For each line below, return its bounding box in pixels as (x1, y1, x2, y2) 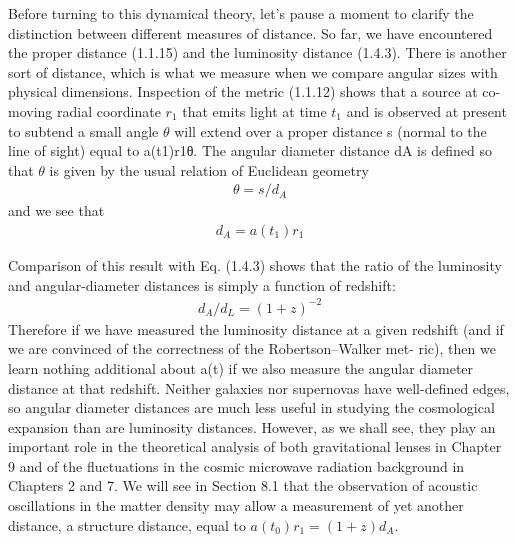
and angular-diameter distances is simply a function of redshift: (8, 274, 396, 295)
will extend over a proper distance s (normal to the (174, 120, 487, 141)
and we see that (8, 200, 105, 221)
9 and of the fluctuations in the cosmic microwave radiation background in (8, 455, 465, 476)
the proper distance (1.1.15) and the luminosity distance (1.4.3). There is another (8, 42, 507, 63)
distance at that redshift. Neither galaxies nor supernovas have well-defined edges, (8, 377, 510, 398)
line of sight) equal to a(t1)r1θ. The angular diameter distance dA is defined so (8, 140, 492, 161)
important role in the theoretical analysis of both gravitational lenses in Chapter (8, 436, 502, 457)
